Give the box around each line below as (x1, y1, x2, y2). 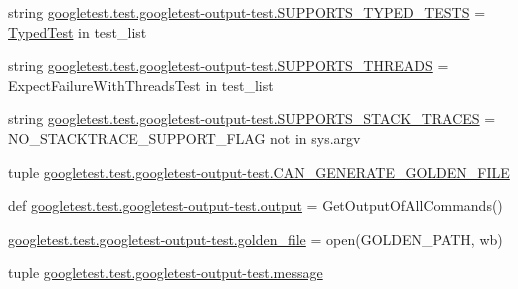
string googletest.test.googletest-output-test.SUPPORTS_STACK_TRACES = (8, 108, 496, 129)
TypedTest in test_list (8, 21, 147, 42)
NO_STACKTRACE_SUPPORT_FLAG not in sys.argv (8, 127, 361, 148)
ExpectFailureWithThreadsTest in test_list (8, 74, 274, 95)
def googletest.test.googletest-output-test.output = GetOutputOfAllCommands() (8, 195, 503, 216)
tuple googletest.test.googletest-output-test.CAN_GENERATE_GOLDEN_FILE (8, 161, 510, 182)
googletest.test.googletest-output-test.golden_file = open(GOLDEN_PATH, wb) (8, 228, 503, 249)
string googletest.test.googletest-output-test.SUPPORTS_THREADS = (8, 55, 449, 76)
